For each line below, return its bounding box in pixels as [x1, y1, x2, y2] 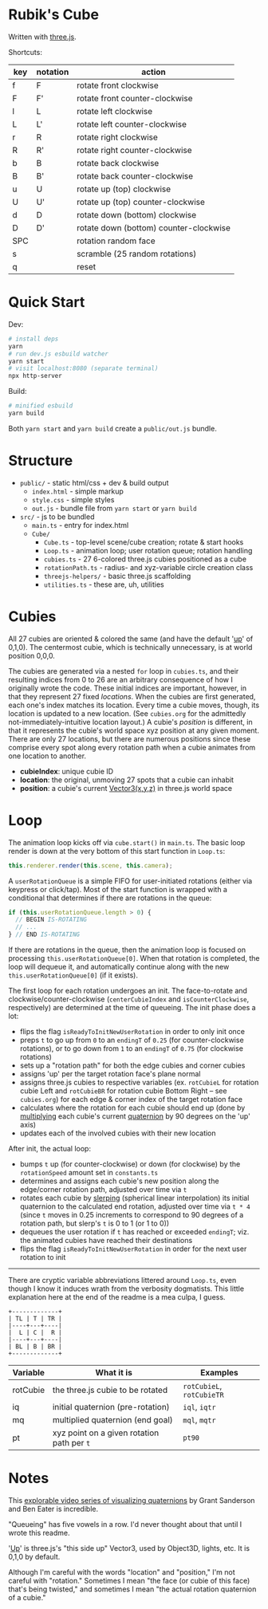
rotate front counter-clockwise [77, 92, 193, 104]
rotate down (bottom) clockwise [77, 209, 197, 220]
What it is [95, 1367, 133, 1379]
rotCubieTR [183, 1391, 225, 1400]
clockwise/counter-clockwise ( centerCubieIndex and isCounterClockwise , [8, 994, 250, 1004]
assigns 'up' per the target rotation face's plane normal [19, 1069, 201, 1079]
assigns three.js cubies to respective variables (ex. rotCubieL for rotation [19, 1078, 259, 1088]
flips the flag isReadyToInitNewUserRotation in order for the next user [19, 1244, 247, 1253]
